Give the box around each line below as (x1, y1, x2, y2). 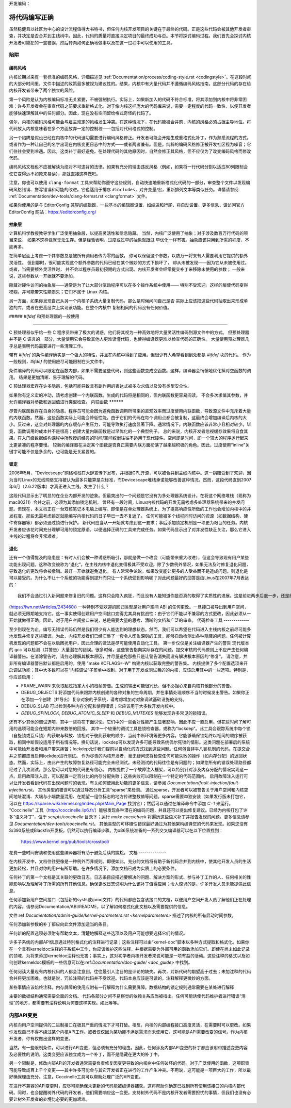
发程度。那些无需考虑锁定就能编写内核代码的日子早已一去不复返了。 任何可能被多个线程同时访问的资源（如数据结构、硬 (9, 513, 248, 519)
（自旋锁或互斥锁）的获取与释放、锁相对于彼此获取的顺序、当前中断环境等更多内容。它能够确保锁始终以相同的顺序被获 (9, 732, 247, 738)
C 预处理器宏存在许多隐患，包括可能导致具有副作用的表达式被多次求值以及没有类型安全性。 (9, 383, 192, 389)
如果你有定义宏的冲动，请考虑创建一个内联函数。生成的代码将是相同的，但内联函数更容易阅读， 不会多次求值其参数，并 (9, 392, 248, 398)
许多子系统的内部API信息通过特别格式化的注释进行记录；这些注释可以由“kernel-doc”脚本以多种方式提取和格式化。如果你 (9, 939, 250, 945)
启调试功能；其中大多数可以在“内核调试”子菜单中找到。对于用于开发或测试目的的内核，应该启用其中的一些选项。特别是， (9, 667, 251, 673)
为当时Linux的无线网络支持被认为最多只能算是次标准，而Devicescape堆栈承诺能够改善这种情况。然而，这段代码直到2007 (9, 477, 252, 482)
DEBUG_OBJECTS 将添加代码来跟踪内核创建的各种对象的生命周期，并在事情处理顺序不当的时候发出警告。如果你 (21, 690, 245, 695)
